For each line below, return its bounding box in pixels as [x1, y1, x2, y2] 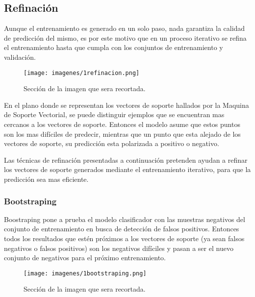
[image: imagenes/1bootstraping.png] [24, 270, 147, 277]
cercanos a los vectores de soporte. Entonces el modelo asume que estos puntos [4, 119, 240, 129]
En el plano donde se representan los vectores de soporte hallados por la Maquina [4, 99, 249, 110]
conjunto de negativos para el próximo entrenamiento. [4, 252, 166, 263]
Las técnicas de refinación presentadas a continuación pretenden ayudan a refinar [4, 154, 248, 165]
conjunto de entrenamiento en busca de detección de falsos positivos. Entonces [4, 223, 239, 234]
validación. [4, 51, 36, 62]
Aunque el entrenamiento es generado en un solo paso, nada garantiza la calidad [4, 23, 245, 33]
